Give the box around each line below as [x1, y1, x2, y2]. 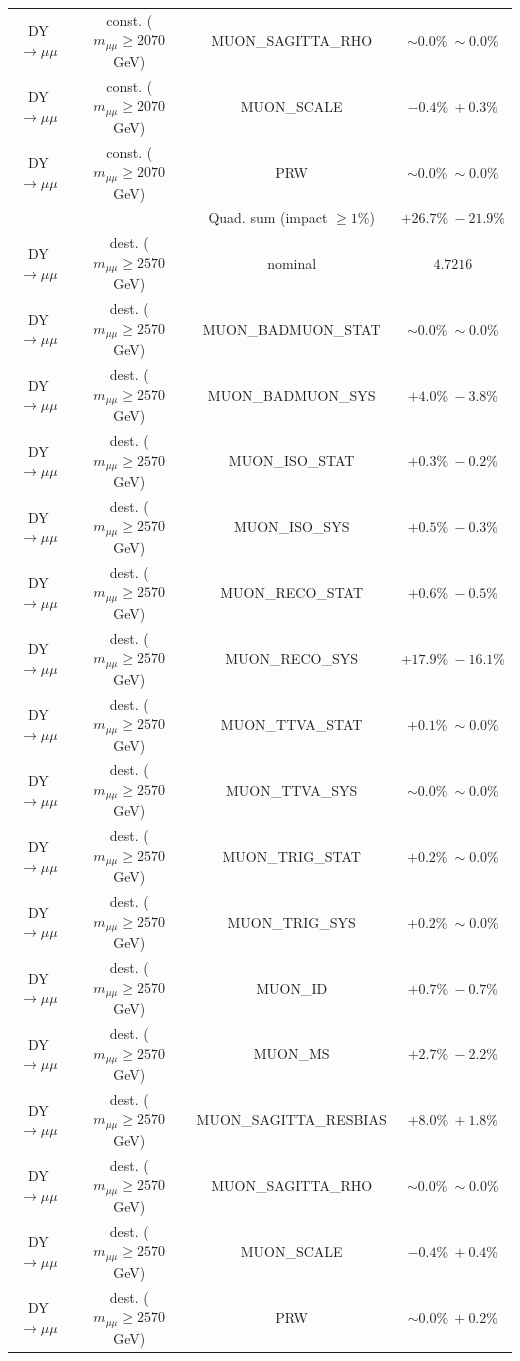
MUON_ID [256, 977, 328, 998]
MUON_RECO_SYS [225, 648, 358, 669]
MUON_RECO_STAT [220, 582, 364, 603]
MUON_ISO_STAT [228, 450, 355, 471]
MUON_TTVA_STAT [220, 714, 363, 735]
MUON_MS [253, 1043, 330, 1064]
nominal [267, 252, 317, 273]
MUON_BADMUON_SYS [207, 384, 376, 405]
